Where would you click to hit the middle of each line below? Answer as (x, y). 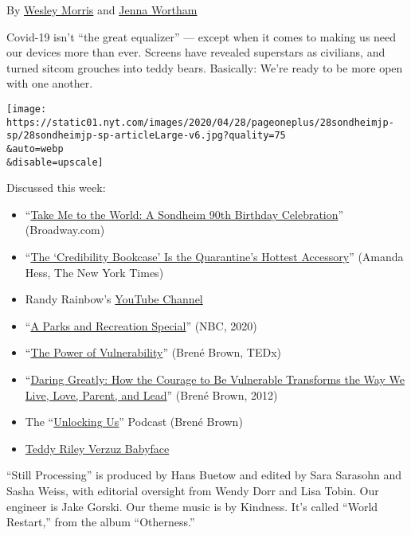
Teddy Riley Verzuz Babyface (97, 448)
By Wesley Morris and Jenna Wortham (102, 10)
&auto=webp (35, 148)
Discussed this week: (56, 187)
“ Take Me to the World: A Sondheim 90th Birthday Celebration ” (184, 214)
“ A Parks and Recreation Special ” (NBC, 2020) (141, 325)
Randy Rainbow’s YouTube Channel (114, 299)
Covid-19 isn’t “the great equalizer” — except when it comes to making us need (202, 36)
